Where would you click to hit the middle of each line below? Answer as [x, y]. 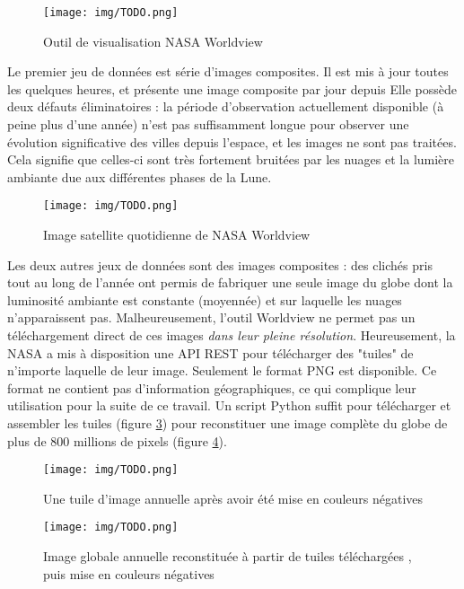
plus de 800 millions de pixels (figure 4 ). [117, 440]
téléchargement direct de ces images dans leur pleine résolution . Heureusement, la [232, 335]
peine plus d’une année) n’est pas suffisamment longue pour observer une [208, 124]
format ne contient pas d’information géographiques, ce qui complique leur [212, 387]
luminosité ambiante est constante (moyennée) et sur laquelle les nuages [205, 299]
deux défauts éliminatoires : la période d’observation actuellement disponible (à [226, 106]
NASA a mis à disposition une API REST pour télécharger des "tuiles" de [210, 352]
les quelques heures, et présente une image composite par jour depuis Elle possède [232, 88]
